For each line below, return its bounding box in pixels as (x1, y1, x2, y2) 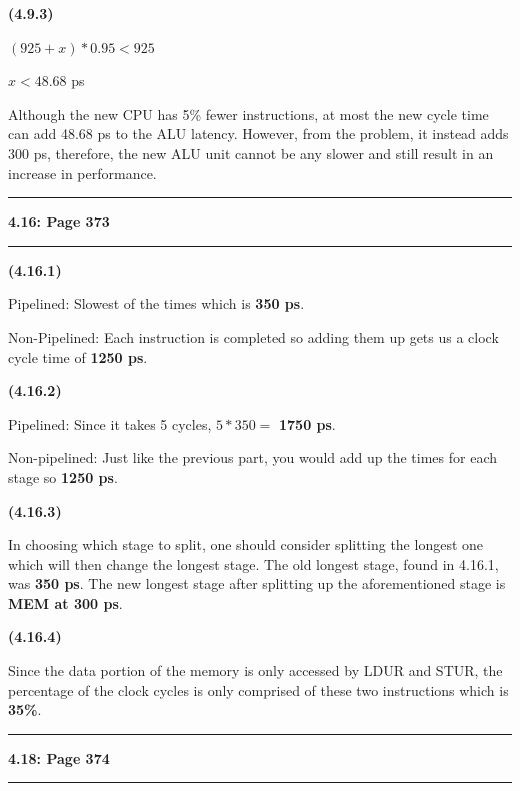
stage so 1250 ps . (8, 466, 118, 487)
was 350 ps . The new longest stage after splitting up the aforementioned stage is (8, 573, 506, 594)
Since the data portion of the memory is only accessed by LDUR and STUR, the (8, 660, 503, 681)
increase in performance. (8, 162, 157, 183)
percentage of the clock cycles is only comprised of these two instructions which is (8, 679, 509, 700)
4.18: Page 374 (8, 747, 110, 768)
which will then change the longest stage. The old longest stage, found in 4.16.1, (8, 553, 499, 574)
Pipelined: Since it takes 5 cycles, (8, 413, 212, 434)
